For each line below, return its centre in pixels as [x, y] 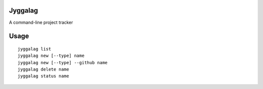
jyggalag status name [43, 76]
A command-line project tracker [41, 22]
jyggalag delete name [43, 70]
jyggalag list [34, 49]
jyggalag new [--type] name [51, 56]
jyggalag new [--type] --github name [63, 62]
